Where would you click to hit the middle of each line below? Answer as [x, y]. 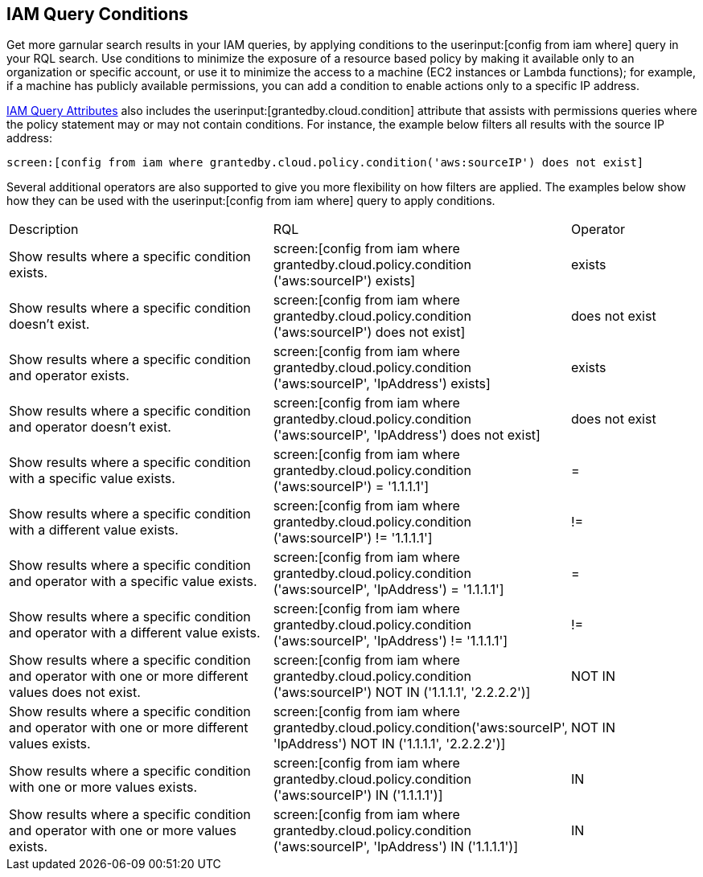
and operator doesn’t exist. [90, 427]
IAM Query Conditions [98, 14]
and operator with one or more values [123, 831]
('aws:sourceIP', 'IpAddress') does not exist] [407, 435]
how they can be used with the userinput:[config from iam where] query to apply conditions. [251, 201]
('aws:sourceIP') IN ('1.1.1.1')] [358, 795]
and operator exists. [69, 376]
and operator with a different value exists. [135, 633]
